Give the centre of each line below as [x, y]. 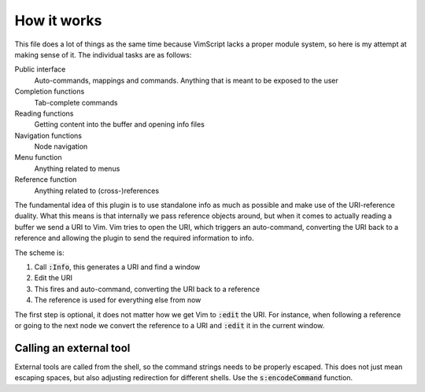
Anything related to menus [77, 168]
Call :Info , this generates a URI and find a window [117, 267]
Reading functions [44, 113]
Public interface [40, 69]
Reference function [46, 179]
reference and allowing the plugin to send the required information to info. [135, 238]
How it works [58, 20]
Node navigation [61, 146]
